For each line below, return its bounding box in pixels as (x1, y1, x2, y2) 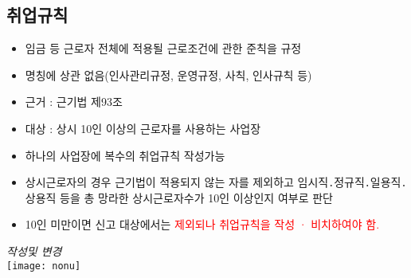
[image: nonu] (6, 260, 81, 272)
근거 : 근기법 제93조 (25, 93, 123, 110)
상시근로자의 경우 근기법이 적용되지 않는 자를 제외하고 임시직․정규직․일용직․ (25, 174, 407, 190)
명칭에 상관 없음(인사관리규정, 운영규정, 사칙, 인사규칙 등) (25, 66, 312, 83)
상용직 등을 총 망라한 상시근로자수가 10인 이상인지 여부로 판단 (25, 189, 333, 206)
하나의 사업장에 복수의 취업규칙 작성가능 (25, 147, 225, 163)
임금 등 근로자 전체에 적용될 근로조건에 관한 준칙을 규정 (25, 40, 302, 57)
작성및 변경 (6, 242, 62, 259)
